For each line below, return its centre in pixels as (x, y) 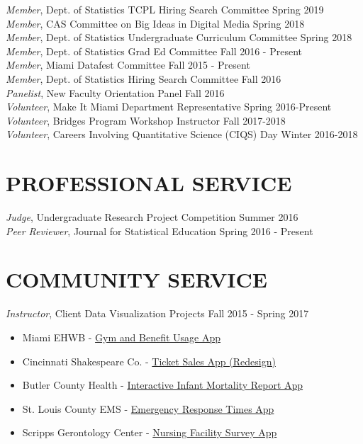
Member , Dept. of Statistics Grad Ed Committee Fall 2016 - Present (154, 51)
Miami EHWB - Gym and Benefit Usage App (121, 337)
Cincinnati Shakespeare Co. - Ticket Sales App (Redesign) (149, 361)
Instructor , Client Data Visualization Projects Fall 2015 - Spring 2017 (157, 313)
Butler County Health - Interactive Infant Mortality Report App (163, 385)
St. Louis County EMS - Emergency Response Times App (148, 408)
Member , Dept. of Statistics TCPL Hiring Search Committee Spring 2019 (165, 9)
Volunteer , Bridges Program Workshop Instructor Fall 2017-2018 (146, 120)
